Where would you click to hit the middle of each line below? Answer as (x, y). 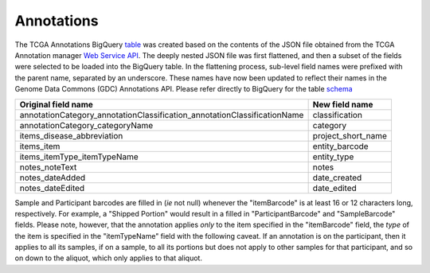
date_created (337, 177)
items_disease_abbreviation (71, 135)
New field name (343, 104)
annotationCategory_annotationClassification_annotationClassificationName (162, 115)
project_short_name (350, 135)
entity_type (333, 157)
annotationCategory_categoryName (86, 125)
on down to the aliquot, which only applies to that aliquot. (109, 258)
